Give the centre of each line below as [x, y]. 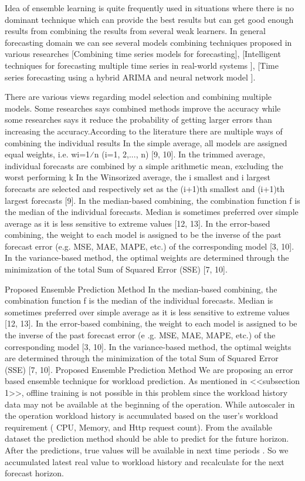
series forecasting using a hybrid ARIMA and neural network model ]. [130, 77]
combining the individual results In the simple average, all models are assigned [146, 142]
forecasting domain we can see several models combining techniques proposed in [148, 42]
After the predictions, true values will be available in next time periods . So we [147, 450]
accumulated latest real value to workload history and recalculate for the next [145, 461]
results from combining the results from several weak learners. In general [135, 31]
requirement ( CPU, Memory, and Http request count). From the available [139, 427]
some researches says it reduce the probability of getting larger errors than [138, 120]
